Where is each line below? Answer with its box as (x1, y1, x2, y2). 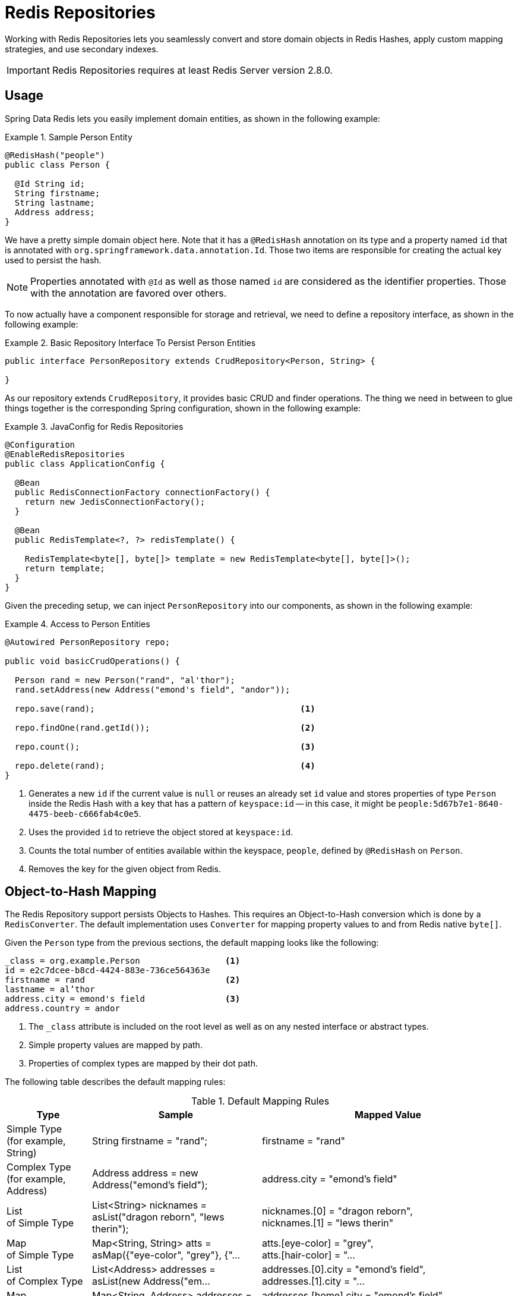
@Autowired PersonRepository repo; (5, 637, 170, 647)
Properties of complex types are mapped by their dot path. (29, 1058, 258, 1069)
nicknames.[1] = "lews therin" (261, 1217, 394, 1229)
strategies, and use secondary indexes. (5, 43, 159, 54)
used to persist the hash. (5, 254, 102, 265)
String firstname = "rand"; (91, 1135, 208, 1147)
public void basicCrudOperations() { (5, 656, 181, 666)
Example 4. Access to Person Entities (5, 618, 150, 629)
